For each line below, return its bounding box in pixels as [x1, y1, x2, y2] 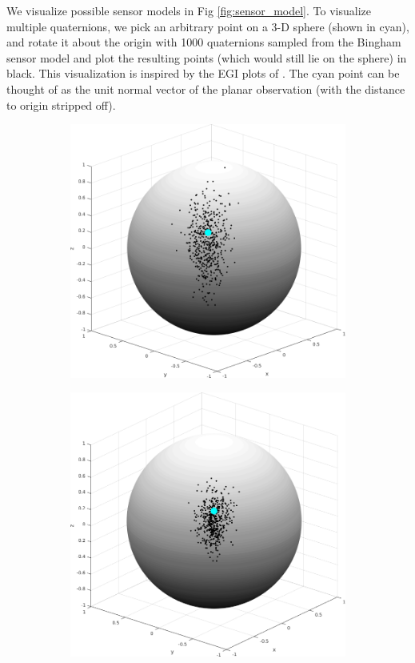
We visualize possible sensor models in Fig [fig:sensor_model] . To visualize [6, 2, 371, 18]
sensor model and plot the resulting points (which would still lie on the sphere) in [6, 49, 407, 66]
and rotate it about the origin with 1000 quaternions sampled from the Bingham [6, 34, 401, 50]
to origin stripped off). [6, 96, 116, 113]
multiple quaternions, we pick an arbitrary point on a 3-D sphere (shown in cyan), [6, 18, 409, 34]
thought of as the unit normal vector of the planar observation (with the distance [6, 80, 405, 97]
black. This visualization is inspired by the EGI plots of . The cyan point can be [6, 65, 400, 82]
